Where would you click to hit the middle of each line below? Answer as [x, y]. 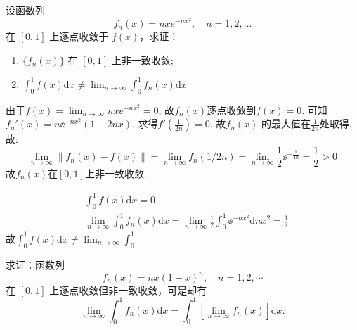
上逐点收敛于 [79, 36]
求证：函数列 [35, 264]
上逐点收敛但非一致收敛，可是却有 [128, 290]
